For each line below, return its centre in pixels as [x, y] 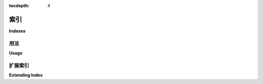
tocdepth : [19, 6]
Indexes [17, 31]
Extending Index [26, 75]
